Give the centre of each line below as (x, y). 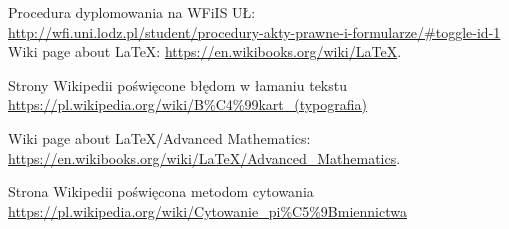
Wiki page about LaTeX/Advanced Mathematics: (159, 137)
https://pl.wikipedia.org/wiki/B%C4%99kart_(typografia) (188, 104)
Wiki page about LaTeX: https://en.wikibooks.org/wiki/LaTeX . (205, 51)
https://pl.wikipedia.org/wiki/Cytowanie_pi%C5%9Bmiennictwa (207, 210)
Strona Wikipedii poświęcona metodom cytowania (161, 191)
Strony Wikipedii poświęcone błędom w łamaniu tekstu (178, 84)
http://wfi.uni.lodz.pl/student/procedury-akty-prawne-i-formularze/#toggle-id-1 (254, 31)
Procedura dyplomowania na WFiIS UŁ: (132, 12)
